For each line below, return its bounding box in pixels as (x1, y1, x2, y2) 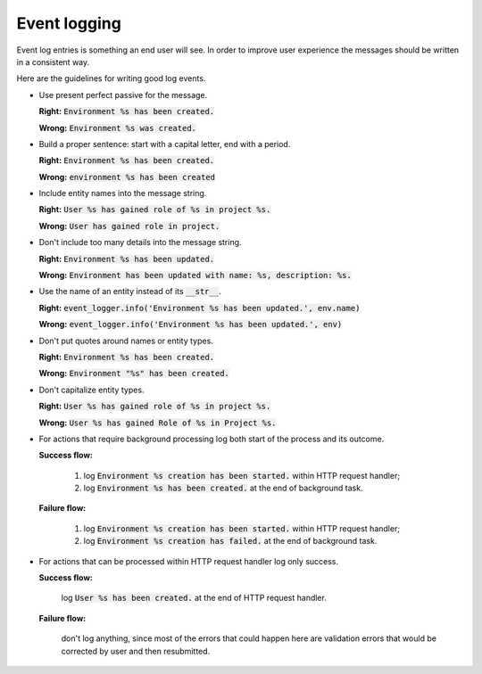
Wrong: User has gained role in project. (38, 220, 220, 231)
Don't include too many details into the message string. (38, 237, 242, 248)
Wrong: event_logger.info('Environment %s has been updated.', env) (38, 319, 343, 330)
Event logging (16, 13, 122, 33)
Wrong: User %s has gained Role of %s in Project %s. (38, 417, 277, 428)
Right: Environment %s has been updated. (38, 253, 215, 264)
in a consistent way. (16, 56, 90, 67)
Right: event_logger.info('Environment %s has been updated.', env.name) (38, 302, 361, 313)
